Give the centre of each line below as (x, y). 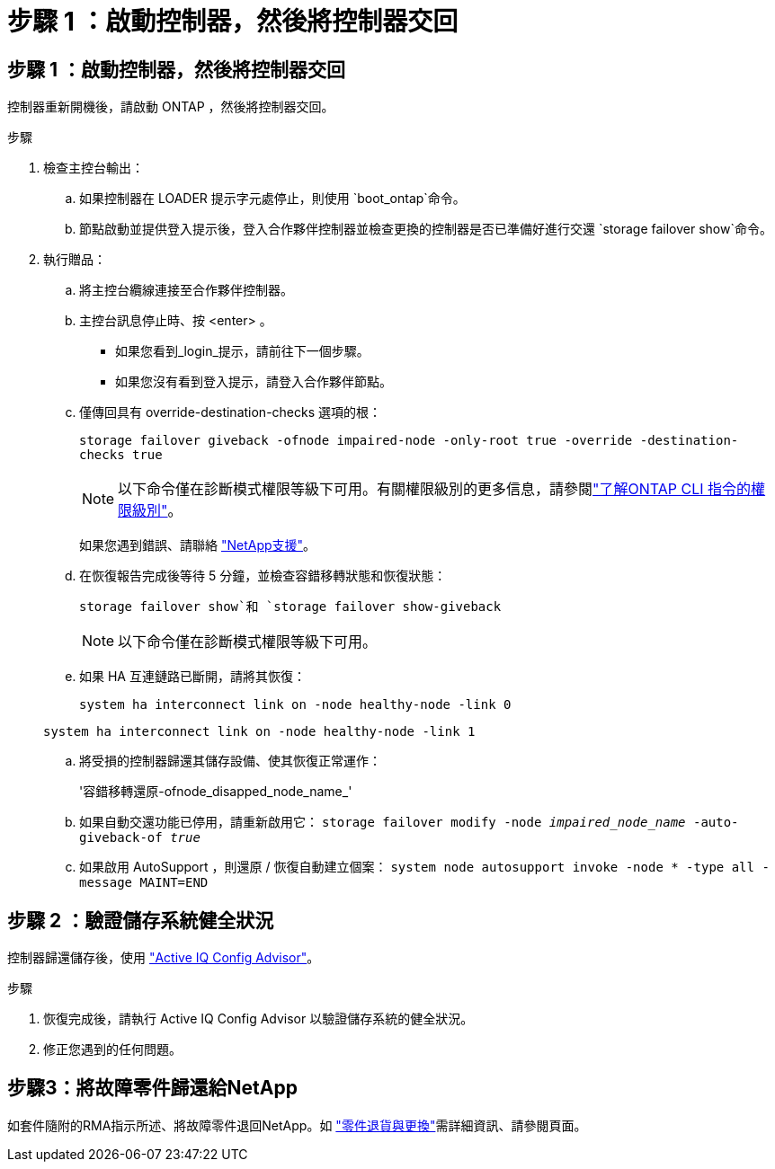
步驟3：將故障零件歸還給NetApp (152, 1088)
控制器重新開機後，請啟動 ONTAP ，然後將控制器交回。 (171, 107)
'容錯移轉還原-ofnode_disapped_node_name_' (216, 792)
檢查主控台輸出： (94, 168)
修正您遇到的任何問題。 (112, 1049)
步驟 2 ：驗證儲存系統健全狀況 (141, 920)
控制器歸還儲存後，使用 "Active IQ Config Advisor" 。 (164, 958)
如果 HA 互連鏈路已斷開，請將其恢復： (192, 677)
